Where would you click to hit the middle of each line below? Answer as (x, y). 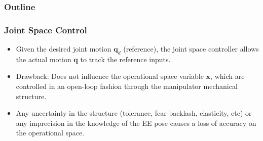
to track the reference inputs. (125, 59)
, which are (228, 76)
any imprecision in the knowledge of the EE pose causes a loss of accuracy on (136, 123)
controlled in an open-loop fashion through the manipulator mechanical (127, 86)
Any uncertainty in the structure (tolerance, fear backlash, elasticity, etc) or (134, 113)
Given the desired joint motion (64, 49)
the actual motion (44, 59)
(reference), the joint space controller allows (191, 49)
